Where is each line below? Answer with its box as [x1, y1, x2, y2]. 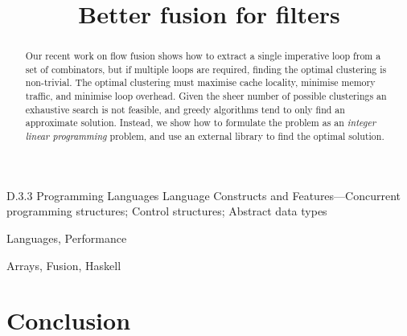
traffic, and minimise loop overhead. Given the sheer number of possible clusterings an [25, 89, 387, 103]
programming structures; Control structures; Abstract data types [6, 203, 327, 219]
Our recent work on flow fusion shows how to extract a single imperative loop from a [25, 49, 381, 63]
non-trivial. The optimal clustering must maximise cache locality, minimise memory [25, 76, 376, 89]
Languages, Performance [6, 229, 127, 246]
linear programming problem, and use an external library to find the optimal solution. [25, 129, 384, 143]
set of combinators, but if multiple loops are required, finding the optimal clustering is [25, 62, 387, 76]
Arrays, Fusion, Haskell [6, 256, 121, 273]
